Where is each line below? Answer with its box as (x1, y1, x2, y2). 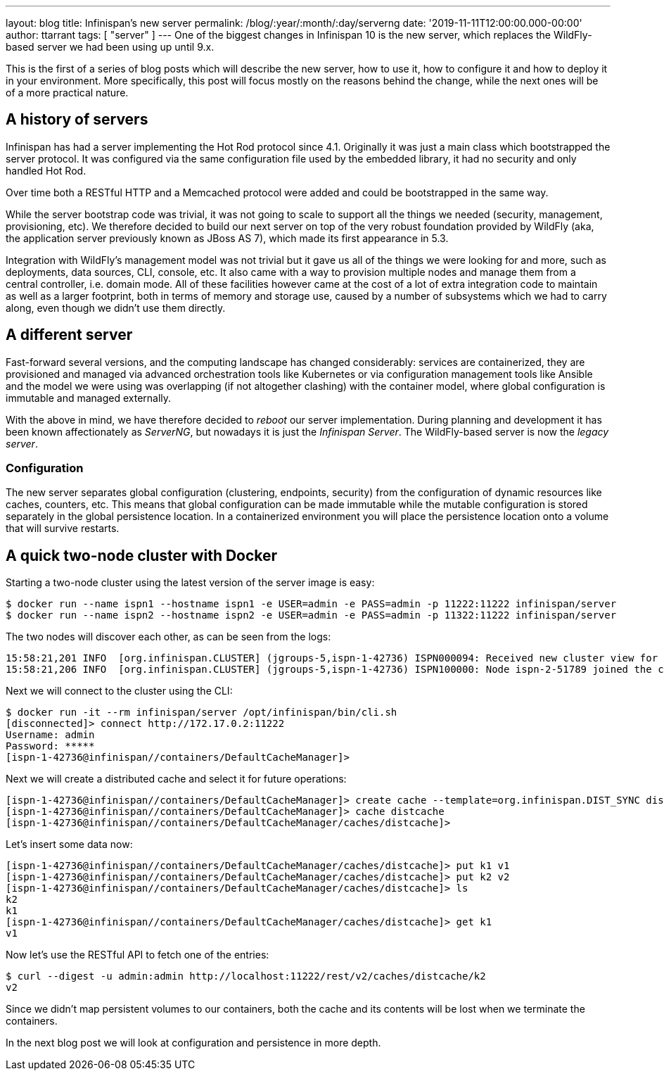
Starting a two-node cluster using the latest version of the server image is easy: (6, 576, 375, 589)
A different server (6, 326, 133, 344)
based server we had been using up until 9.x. (6, 41, 215, 53)
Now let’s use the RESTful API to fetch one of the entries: (6, 949, 269, 961)
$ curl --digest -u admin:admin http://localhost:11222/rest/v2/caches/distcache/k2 (6, 970, 486, 982)
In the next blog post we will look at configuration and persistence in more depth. (6, 1037, 381, 1049)
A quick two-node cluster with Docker (6, 546, 278, 564)
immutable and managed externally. (6, 391, 172, 404)
